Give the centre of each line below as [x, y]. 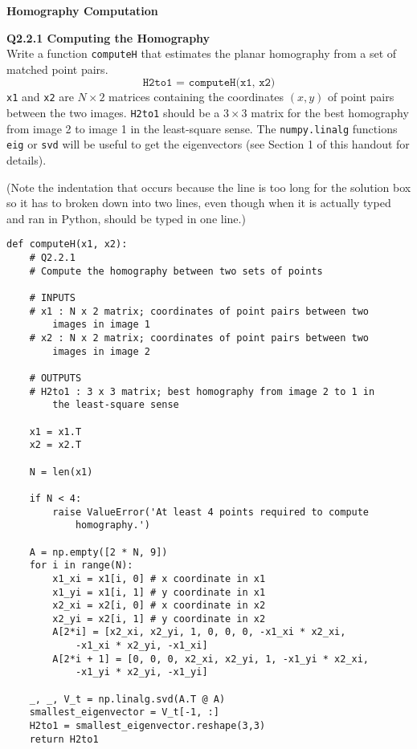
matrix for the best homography [330, 113]
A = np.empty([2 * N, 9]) [98, 552]
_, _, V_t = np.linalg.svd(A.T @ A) [127, 699]
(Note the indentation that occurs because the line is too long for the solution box [209, 187]
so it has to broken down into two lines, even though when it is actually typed [199, 203]
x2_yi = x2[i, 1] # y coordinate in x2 [159, 619]
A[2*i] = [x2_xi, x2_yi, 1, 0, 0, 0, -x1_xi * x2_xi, [199, 632]
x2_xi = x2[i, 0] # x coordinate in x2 [159, 606]
